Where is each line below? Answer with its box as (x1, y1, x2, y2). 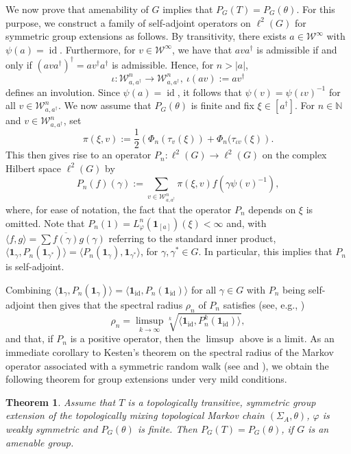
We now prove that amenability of (5, 2, 149, 16)
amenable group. (5, 435, 74, 449)
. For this (296, 2, 335, 16)
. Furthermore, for (60, 42, 136, 56)
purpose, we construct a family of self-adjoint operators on (5, 15, 251, 29)
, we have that (172, 42, 232, 56)
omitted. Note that (5, 215, 85, 230)
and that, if (5, 331, 53, 346)
